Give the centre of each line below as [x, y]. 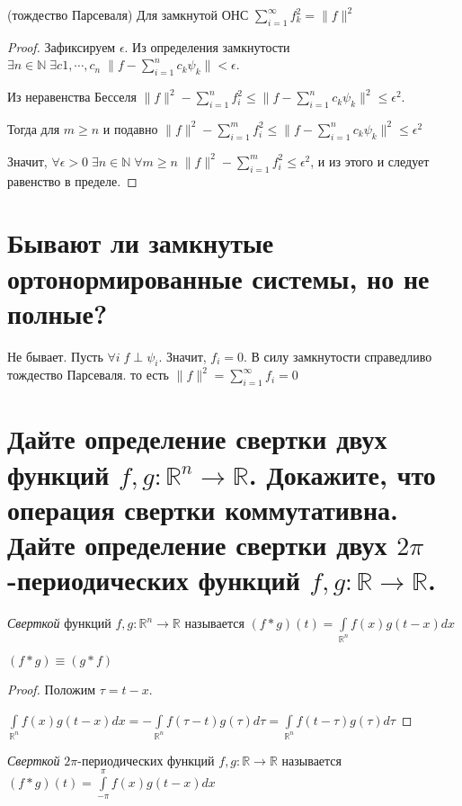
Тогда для [34, 128]
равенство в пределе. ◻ [72, 180]
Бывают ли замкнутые [141, 242]
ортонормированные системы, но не [218, 278]
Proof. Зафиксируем [62, 46]
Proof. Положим [52, 690]
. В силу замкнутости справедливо [338, 356]
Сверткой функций [59, 623]
